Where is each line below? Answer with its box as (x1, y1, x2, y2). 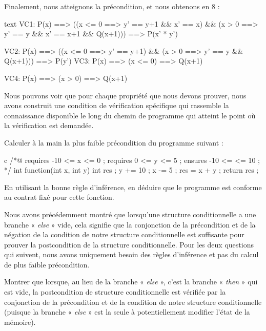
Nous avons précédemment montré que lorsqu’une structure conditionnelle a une (4, 209, 256, 219)
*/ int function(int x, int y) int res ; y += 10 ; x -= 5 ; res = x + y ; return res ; (4, 164, 259, 175)
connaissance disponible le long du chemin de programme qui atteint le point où (4, 110, 256, 120)
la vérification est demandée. (4, 120, 94, 131)
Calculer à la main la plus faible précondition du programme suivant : (4, 137, 223, 148)
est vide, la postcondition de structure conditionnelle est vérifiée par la (4, 286, 226, 297)
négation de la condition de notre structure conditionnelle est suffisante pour (4, 229, 244, 240)
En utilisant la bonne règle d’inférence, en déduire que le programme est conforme (4, 181, 262, 192)
